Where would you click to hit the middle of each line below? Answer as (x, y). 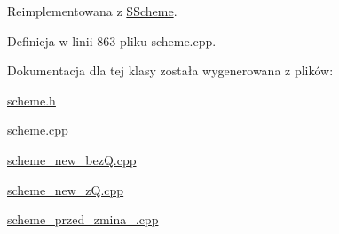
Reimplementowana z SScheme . (92, 11)
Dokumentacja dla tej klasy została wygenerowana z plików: (170, 70)
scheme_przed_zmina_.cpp (83, 219)
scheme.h (32, 100)
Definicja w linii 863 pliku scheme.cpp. (112, 40)
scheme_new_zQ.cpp (66, 189)
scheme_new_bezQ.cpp (72, 159)
